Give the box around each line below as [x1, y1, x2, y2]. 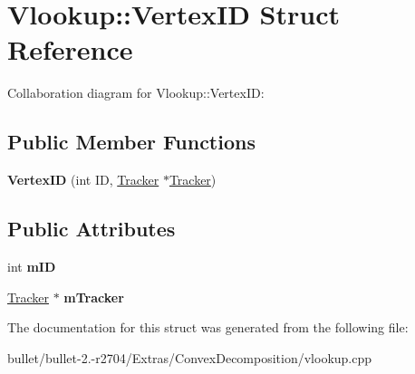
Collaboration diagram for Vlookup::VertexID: [7, 83, 265, 102]
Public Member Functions [7, 128, 256, 156]
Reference [7, 31, 133, 68]
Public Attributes [7, 215, 176, 243]
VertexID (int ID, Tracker [7, 170, 159, 189]
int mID [7, 256, 56, 275]
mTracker [63, 287, 124, 306]
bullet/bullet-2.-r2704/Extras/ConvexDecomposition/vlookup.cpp [7, 348, 372, 367]
